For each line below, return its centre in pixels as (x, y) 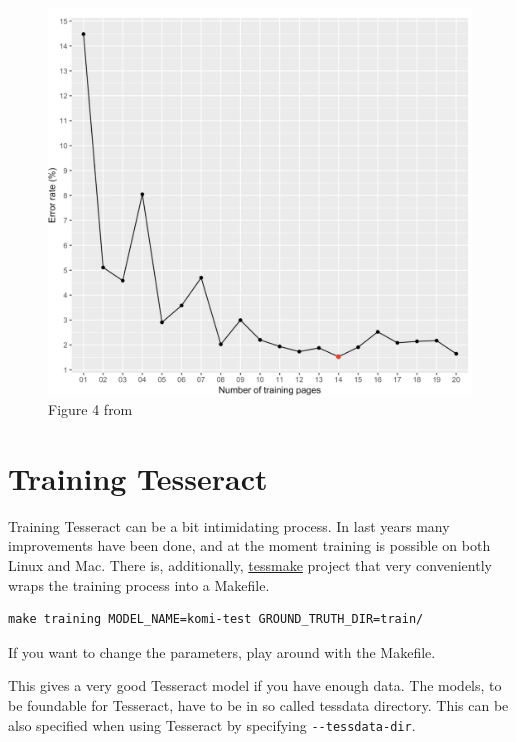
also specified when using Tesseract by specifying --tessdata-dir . (212, 724)
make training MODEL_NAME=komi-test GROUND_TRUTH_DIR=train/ (216, 619)
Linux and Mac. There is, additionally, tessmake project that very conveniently (250, 565)
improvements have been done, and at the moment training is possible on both (249, 545)
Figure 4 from (90, 409)
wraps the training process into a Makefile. (139, 584)
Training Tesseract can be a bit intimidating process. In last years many (229, 525)
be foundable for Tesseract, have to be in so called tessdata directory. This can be (258, 705)
